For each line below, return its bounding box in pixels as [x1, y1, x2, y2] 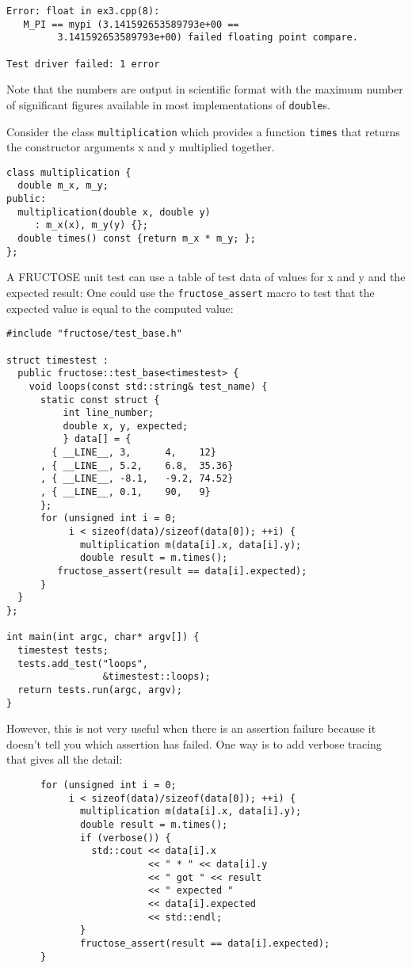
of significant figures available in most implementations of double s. [6, 96, 330, 112]
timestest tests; [17, 644, 109, 656]
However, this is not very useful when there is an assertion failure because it [6, 720, 376, 737]
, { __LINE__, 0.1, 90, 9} [40, 486, 211, 498]
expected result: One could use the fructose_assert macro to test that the [6, 284, 375, 300]
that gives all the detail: [6, 751, 123, 768]
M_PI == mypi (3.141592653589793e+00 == [23, 18, 239, 30]
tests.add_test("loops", [17, 657, 148, 669]
